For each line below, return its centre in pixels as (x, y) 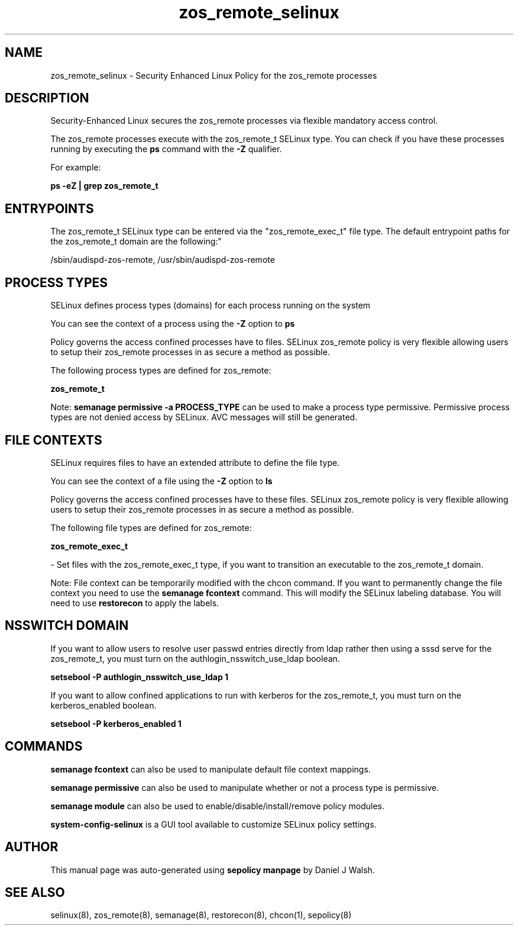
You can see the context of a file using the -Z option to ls (161, 481)
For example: (76, 168)
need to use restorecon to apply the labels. (135, 603)
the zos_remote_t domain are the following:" (136, 242)
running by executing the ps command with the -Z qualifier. (166, 149)
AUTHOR (32, 847)
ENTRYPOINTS (49, 208)
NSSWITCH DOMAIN (67, 626)
